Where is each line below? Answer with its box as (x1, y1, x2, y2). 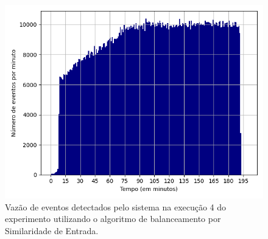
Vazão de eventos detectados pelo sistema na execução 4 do (5, 200, 227, 213)
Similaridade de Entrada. (5, 224, 99, 237)
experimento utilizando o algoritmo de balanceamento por (5, 212, 221, 225)
